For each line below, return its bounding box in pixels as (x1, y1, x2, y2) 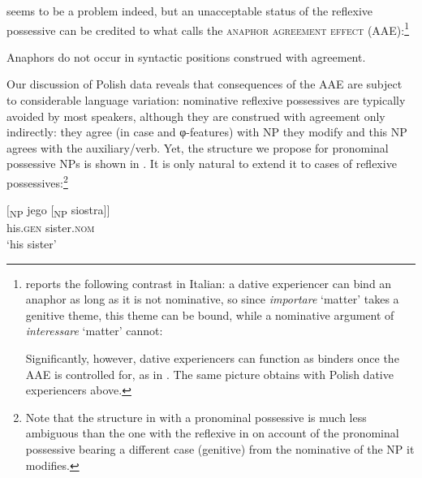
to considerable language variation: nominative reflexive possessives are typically (6, 92, 406, 109)
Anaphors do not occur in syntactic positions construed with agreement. (6, 48, 366, 65)
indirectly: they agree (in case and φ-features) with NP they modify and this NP (6, 123, 407, 140)
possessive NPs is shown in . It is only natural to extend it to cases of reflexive (6, 155, 397, 172)
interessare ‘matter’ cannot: (25, 322, 163, 339)
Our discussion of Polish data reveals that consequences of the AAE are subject (6, 75, 403, 93)
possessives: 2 (6, 172, 68, 191)
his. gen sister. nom (6, 219, 95, 236)
